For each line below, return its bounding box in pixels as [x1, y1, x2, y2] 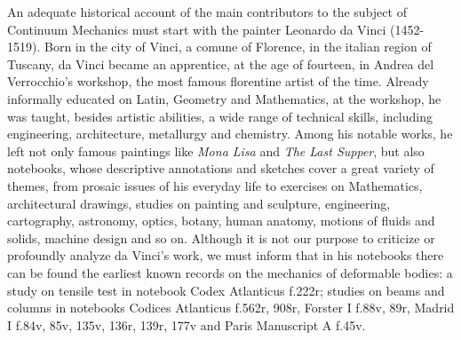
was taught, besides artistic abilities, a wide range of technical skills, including [7, 107, 433, 125]
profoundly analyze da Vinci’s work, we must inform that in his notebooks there [7, 246, 444, 265]
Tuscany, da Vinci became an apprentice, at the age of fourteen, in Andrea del [7, 54, 434, 73]
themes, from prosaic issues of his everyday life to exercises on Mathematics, [7, 176, 423, 194]
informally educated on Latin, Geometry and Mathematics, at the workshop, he [7, 89, 441, 107]
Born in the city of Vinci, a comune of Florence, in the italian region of [44, 37, 432, 56]
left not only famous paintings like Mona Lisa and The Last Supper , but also [7, 141, 425, 160]
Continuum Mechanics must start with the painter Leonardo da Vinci [7, 20, 386, 38]
